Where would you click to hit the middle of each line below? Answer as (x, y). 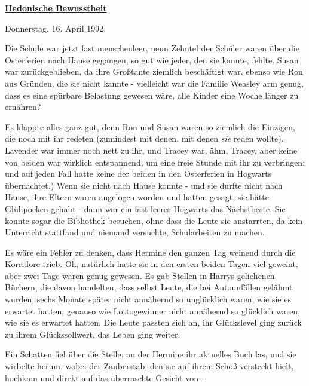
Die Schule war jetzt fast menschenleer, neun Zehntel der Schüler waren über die (152, 48)
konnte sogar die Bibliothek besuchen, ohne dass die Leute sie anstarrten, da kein (154, 220)
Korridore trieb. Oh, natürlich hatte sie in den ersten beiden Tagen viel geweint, (152, 264)
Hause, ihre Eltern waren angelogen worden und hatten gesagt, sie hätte (137, 197)
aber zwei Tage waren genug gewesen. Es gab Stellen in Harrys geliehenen (140, 275)
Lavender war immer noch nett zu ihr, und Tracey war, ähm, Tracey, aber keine (151, 150)
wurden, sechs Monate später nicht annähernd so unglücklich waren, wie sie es (148, 299)
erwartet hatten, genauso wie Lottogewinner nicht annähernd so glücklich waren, (153, 310)
